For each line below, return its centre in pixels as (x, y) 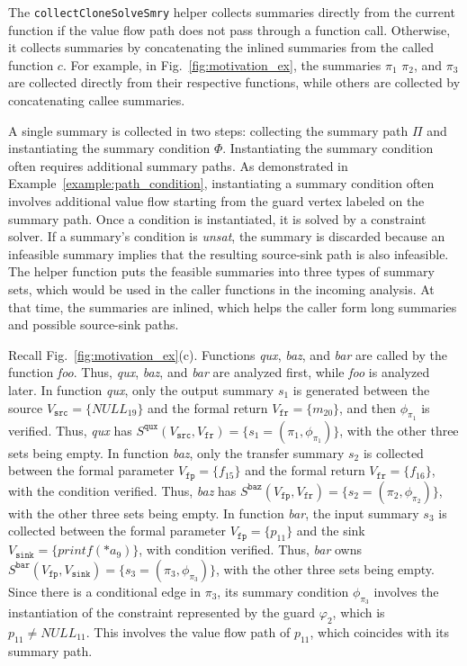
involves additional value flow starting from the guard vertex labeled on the (216, 201)
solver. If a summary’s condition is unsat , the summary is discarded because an (227, 236)
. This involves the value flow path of (188, 631)
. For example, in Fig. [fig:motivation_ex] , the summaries (222, 64)
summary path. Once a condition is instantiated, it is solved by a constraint (217, 218)
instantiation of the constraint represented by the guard (162, 612)
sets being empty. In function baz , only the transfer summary (176, 452)
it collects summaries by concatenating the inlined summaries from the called (221, 47)
